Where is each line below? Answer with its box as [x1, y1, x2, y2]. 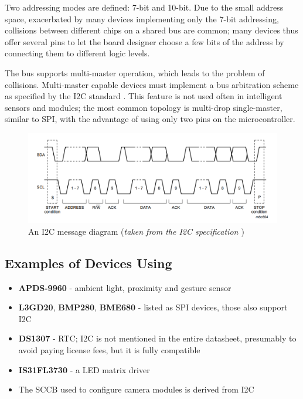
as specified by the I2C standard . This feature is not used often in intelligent [5, 90, 282, 102]
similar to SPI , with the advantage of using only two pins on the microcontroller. [5, 113, 295, 125]
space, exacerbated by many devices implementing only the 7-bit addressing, [5, 12, 279, 25]
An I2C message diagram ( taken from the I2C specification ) [28, 225, 244, 237]
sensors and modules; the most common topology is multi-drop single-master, [5, 101, 282, 113]
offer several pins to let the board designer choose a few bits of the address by [5, 35, 284, 48]
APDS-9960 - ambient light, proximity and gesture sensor [18, 281, 231, 293]
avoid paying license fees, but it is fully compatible [18, 343, 200, 356]
